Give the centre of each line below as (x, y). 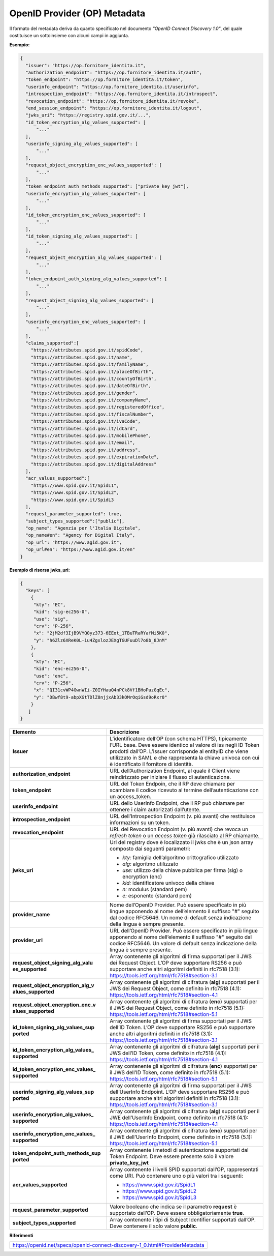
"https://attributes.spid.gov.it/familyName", (90, 364)
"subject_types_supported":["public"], (75, 521)
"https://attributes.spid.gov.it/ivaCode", (85, 421)
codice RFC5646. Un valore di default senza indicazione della (183, 944)
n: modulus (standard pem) (155, 889)
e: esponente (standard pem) (157, 896)
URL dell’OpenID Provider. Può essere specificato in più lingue (184, 931)
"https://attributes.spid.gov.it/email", (83, 443)
